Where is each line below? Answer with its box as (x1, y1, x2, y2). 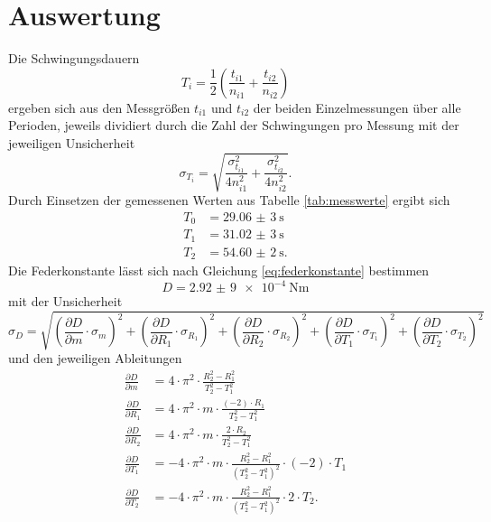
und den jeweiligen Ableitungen (8, 349, 182, 368)
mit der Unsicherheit (8, 292, 123, 311)
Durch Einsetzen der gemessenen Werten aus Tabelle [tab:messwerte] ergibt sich (8, 191, 450, 210)
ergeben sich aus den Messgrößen (8, 98, 190, 117)
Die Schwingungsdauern (8, 49, 140, 68)
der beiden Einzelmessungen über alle (253, 98, 461, 117)
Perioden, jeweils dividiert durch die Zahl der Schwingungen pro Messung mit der (8, 116, 459, 135)
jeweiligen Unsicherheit (8, 133, 135, 152)
